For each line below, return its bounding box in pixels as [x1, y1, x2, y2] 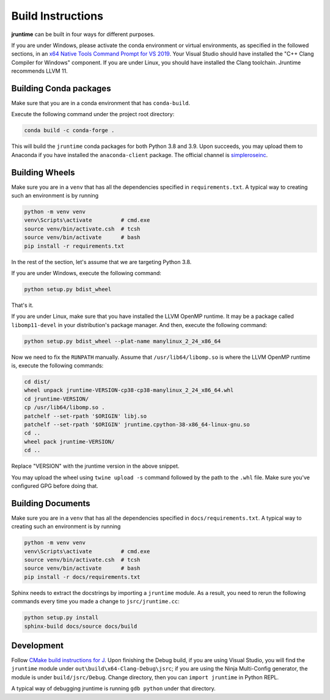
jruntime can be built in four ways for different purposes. [11, 31, 155, 38]
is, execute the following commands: [11, 362, 104, 369]
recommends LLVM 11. [11, 67, 68, 75]
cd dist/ [24, 378, 51, 385]
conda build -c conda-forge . [24, 127, 115, 134]
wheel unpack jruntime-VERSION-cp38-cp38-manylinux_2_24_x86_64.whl [24, 387, 234, 394]
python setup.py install [24, 614, 99, 621]
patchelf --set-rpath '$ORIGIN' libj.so [24, 413, 147, 419]
